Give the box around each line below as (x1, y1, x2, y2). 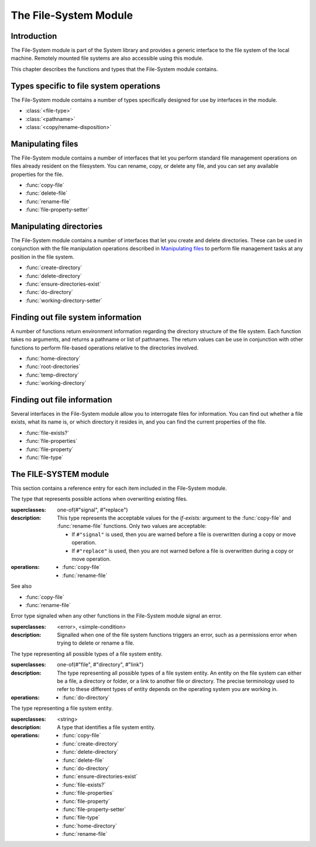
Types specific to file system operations (11, 81, 161, 91)
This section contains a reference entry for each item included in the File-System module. (11, 485, 227, 492)
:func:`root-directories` (25, 363, 81, 370)
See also (11, 582, 32, 589)
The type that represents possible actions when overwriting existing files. (11, 496, 188, 503)
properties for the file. (11, 171, 64, 178)
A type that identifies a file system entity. (57, 723, 156, 730)
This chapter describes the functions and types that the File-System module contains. (11, 65, 218, 73)
